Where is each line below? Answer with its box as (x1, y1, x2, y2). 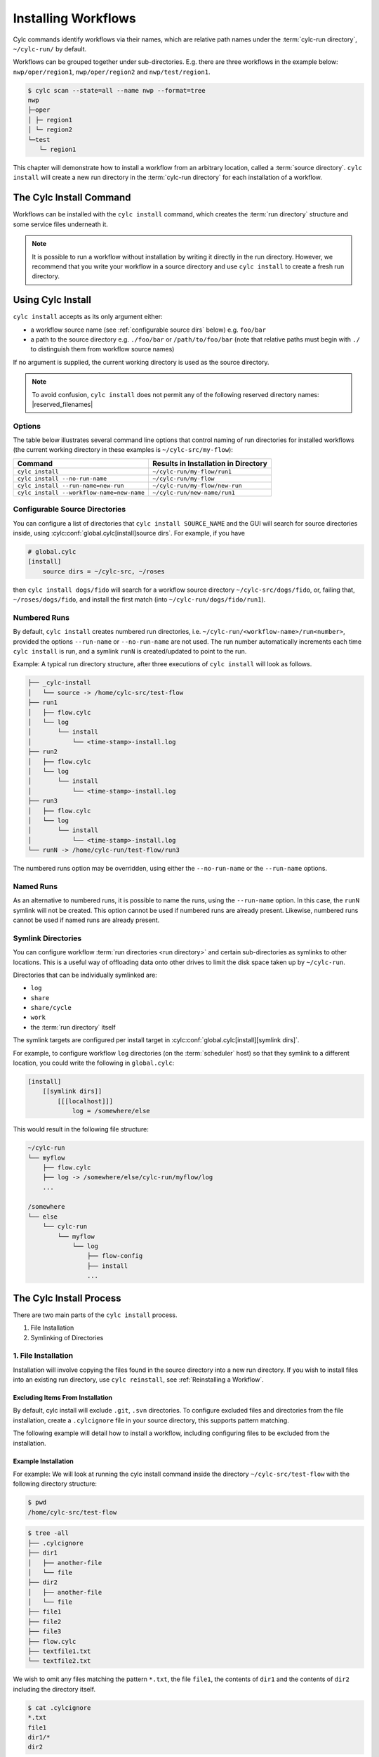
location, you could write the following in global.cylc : (13, 1058, 175, 1068)
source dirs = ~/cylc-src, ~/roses (42, 567, 165, 576)
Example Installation (13, 1457, 74, 1465)
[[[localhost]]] (57, 1097, 114, 1105)
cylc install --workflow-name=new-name (17, 488, 145, 496)
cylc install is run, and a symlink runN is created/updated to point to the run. (13, 647, 247, 656)
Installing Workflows (13, 11, 137, 26)
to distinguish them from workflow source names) (30, 345, 175, 354)
